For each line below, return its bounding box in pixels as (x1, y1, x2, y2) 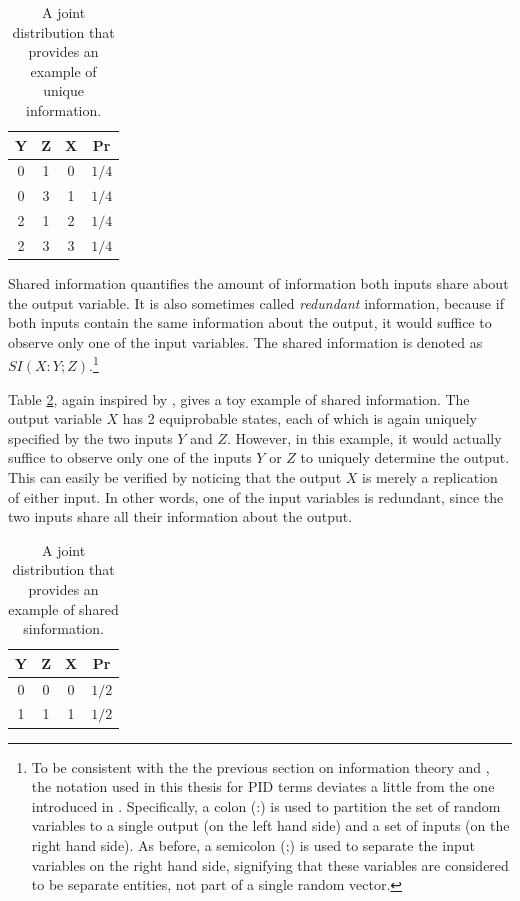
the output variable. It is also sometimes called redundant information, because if (8, 292, 504, 313)
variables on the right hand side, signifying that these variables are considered (31, 854, 509, 875)
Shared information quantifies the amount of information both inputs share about (8, 273, 509, 294)
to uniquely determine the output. (300, 447, 510, 468)
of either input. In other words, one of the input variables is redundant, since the (8, 486, 504, 507)
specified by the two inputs (8, 427, 173, 448)
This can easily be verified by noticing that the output (8, 467, 342, 488)
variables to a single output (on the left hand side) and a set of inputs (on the (31, 815, 510, 836)
